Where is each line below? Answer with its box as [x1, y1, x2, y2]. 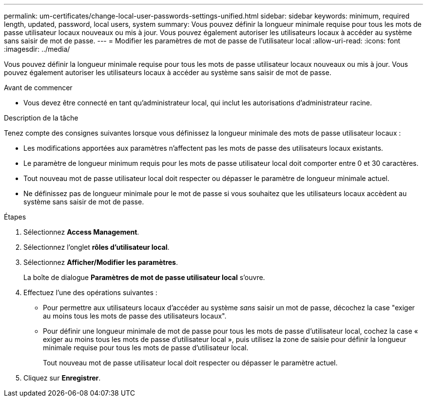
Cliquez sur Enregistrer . [23, 374, 101, 382]
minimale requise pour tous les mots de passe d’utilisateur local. [43, 343, 249, 352]
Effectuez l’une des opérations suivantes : [23, 288, 157, 297]
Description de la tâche [4, 114, 78, 122]
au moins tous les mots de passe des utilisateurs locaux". [43, 312, 227, 320]
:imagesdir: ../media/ [4, 45, 70, 53]
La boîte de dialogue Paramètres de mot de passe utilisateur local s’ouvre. [23, 273, 265, 281]
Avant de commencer [4, 83, 73, 92]
